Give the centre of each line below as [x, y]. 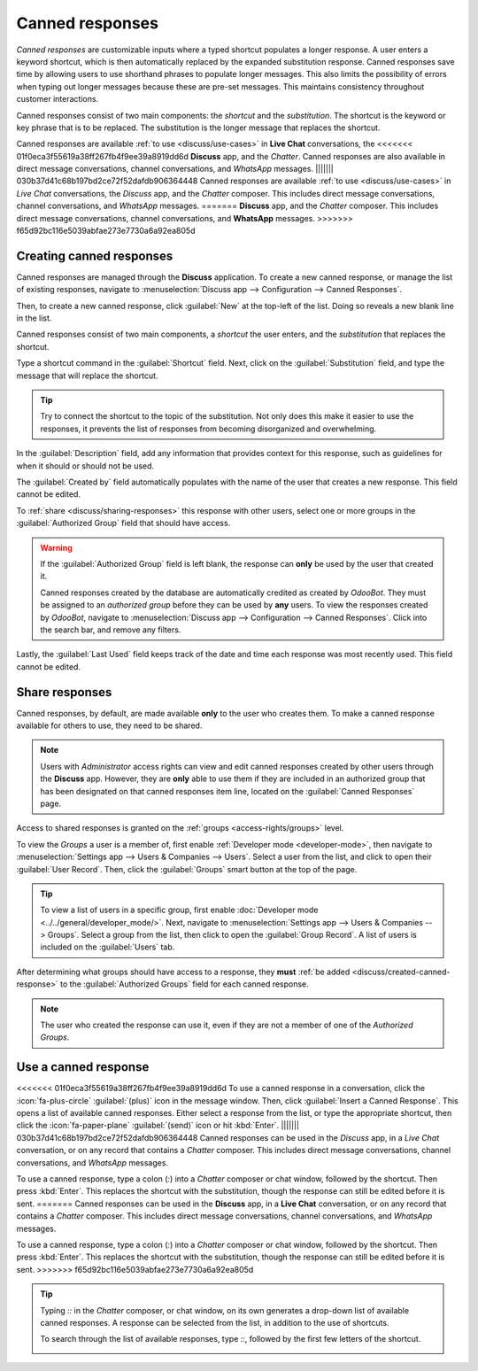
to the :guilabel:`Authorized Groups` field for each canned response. [185, 984]
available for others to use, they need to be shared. [109, 725]
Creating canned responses [95, 256]
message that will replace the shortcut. [87, 376]
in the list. [34, 318]
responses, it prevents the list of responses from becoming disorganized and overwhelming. [208, 429]
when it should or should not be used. [85, 466]
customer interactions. [58, 99]
